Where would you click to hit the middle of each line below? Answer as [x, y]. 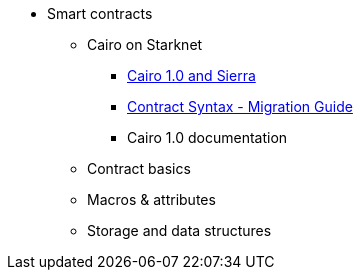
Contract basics [139, 168]
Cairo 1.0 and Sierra [191, 75]
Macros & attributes [151, 199]
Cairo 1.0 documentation [207, 137]
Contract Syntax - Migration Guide [240, 106]
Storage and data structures [179, 230]
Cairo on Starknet [145, 44]
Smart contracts [100, 13]
